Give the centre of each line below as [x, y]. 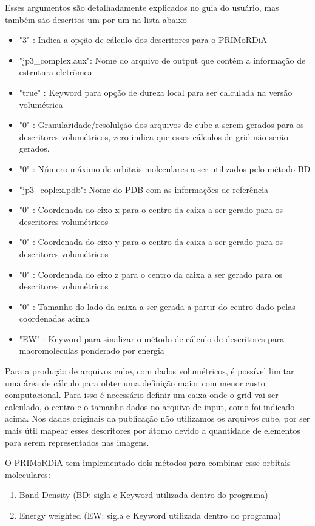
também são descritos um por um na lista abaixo [96, 19]
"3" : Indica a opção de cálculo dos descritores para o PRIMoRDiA [143, 40]
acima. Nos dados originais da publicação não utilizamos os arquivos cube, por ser [157, 418]
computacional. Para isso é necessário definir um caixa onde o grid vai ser [142, 395]
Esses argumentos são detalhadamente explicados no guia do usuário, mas [142, 7]
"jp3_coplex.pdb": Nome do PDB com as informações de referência [144, 189]
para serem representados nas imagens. [77, 442]
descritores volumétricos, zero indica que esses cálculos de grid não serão [154, 136]
